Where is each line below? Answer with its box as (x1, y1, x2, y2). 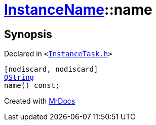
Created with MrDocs (4, 97, 75, 106)
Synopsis (4, 27, 52, 41)
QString (4, 73, 34, 82)
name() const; (4, 81, 60, 90)
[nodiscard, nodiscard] (4, 65, 98, 74)
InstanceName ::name (4, 1, 152, 18)
